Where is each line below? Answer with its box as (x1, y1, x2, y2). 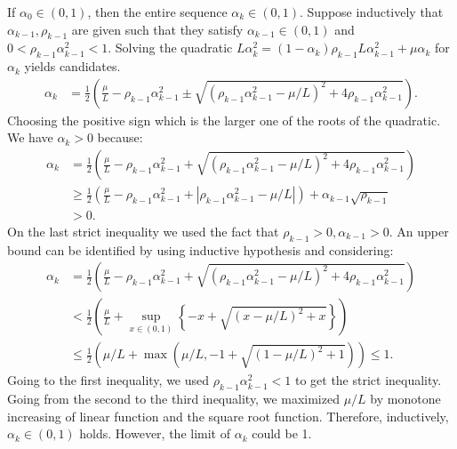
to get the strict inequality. (294, 371, 442, 389)
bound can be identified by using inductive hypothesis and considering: (7, 240, 394, 259)
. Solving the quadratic (108, 38, 233, 57)
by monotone (370, 389, 441, 408)
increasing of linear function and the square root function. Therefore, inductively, (7, 406, 449, 425)
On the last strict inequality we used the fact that (7, 221, 279, 240)
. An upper (389, 221, 449, 240)
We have (7, 128, 53, 147)
